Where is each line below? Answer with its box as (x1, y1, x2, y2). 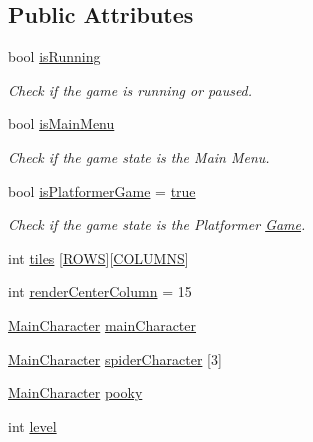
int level (8, 415, 57, 436)
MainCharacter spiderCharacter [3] (8, 348, 222, 369)
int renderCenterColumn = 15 (8, 281, 192, 302)
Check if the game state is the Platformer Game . (8, 214, 306, 235)
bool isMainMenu (8, 113, 115, 134)
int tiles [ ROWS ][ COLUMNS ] (8, 247, 189, 268)
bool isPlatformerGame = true (8, 180, 196, 201)
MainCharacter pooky (8, 382, 143, 403)
